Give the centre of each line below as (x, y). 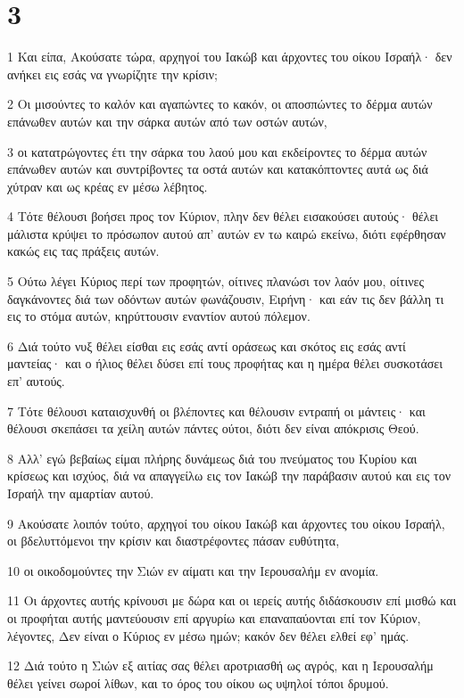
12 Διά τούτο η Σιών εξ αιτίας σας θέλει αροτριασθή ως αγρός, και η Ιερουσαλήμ (220, 665)
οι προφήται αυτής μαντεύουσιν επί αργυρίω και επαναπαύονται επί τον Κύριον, (214, 617)
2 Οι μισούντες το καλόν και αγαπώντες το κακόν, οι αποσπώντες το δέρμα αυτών (220, 104)
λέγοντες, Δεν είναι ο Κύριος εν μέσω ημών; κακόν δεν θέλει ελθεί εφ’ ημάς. (208, 635)
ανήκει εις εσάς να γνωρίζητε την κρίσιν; (112, 74)
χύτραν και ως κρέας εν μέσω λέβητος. (108, 186)
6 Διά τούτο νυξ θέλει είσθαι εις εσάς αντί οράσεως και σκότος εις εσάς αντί (207, 345)
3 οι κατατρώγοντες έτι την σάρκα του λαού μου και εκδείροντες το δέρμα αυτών (217, 151)
